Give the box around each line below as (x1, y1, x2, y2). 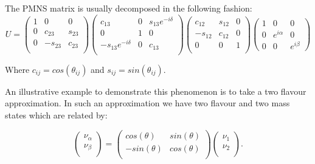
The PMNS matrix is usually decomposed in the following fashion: (5, 2, 252, 14)
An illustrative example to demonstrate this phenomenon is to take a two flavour (5, 84, 306, 97)
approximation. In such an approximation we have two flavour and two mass (5, 97, 290, 109)
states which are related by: (5, 109, 108, 121)
